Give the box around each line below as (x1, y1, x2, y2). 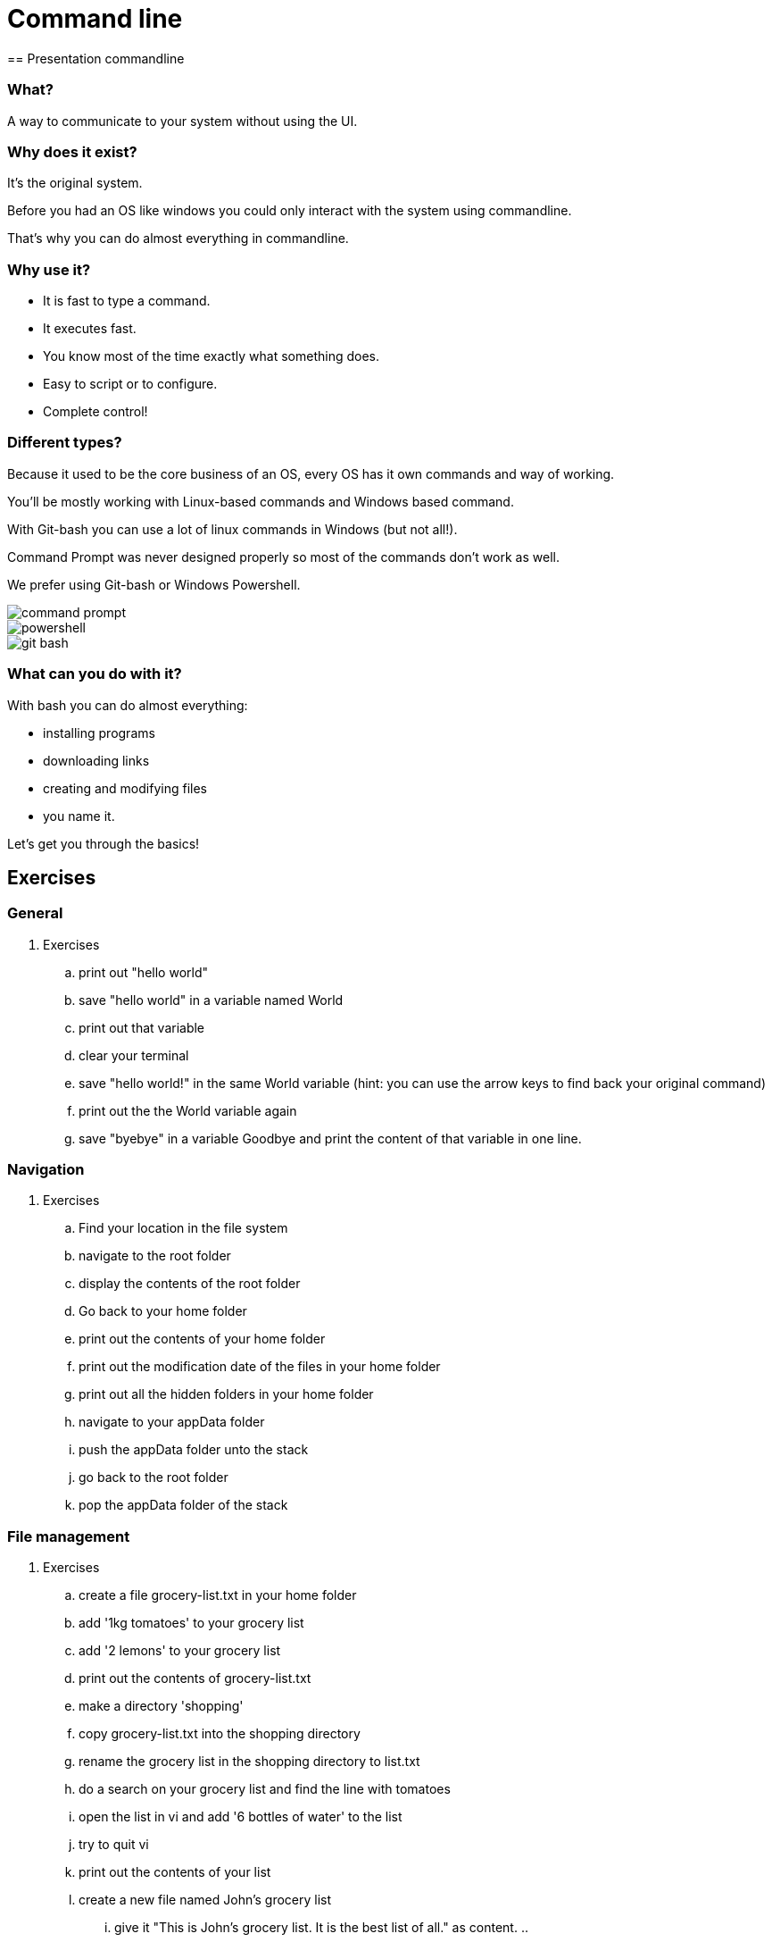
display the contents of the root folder (79, 1276, 301, 1292)
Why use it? (7, 260, 91, 279)
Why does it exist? (7, 142, 137, 161)
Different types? (7, 433, 122, 452)
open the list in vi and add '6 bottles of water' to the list (79, 1809, 403, 1825)
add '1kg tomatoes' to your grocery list (79, 1615, 304, 1631)
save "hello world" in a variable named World (79, 992, 344, 1008)
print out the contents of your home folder (79, 1331, 326, 1347)
